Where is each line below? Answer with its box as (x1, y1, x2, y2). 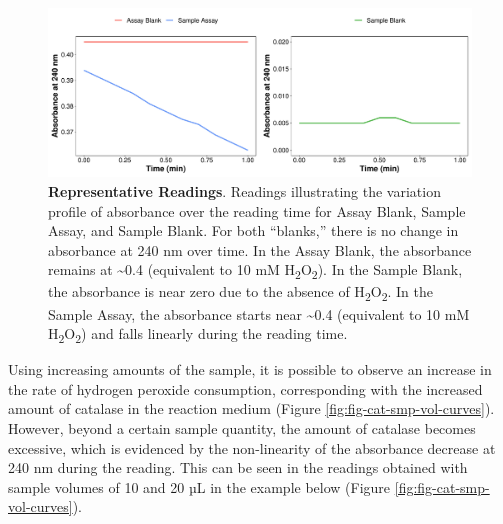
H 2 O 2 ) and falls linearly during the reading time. (48, 323, 348, 346)
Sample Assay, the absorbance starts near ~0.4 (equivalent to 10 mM (48, 303, 470, 324)
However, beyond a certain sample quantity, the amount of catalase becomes (8, 418, 476, 439)
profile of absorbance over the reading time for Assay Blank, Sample (48, 200, 466, 221)
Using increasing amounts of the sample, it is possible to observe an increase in (8, 359, 492, 380)
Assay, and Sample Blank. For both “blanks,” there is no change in (48, 220, 459, 241)
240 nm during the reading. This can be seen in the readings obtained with (8, 457, 468, 478)
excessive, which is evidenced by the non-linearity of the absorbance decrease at (8, 437, 496, 458)
